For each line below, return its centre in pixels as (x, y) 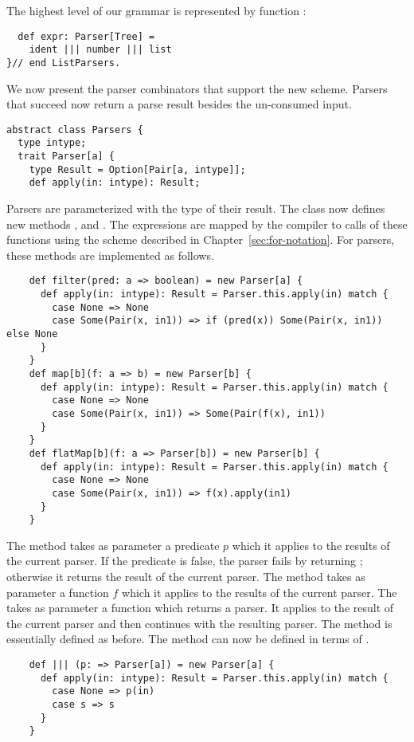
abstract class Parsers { (75, 130)
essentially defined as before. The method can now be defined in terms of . (188, 639)
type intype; (52, 143)
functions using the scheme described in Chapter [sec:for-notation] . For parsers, (201, 239)
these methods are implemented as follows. (110, 255)
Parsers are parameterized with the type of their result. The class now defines (196, 208)
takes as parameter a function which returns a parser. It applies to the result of (200, 608)
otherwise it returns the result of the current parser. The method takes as (186, 577)
